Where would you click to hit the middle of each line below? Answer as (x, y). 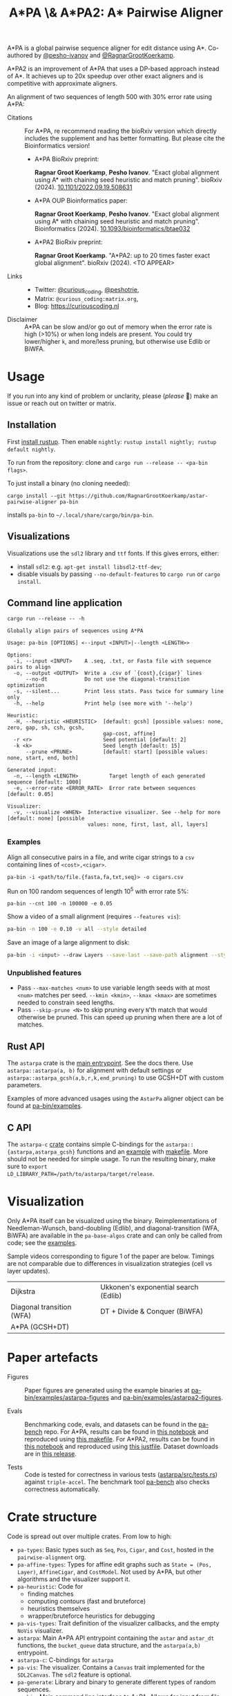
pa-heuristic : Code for (50, 1586)
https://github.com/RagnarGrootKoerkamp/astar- (138, 496)
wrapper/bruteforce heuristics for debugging (91, 1616)
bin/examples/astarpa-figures (67, 1397)
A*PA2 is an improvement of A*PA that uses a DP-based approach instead (113, 69)
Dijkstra (23, 1291)
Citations (20, 118)
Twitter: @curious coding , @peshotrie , (87, 291)
